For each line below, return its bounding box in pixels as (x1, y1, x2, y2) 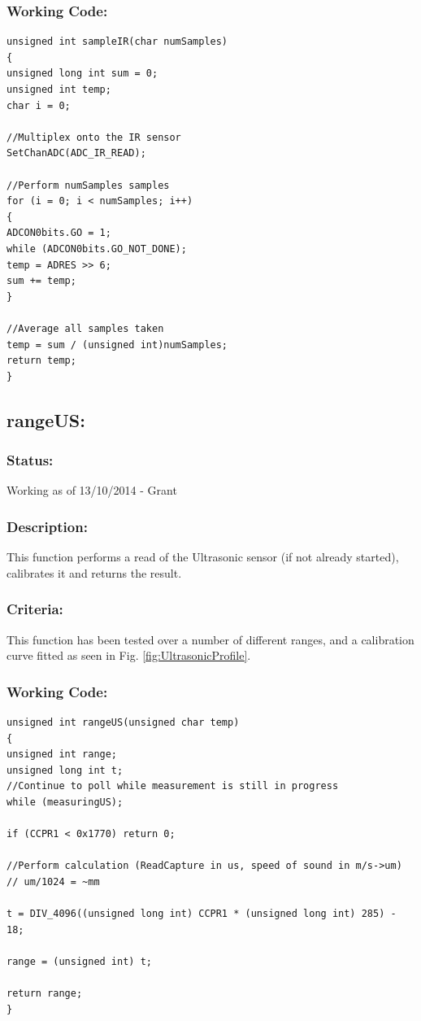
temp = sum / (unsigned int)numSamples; (7, 338, 228, 351)
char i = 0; (7, 99, 71, 111)
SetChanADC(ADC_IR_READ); (7, 147, 146, 159)
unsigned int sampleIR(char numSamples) (7, 36, 228, 48)
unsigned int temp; (7, 84, 111, 95)
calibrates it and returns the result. (7, 564, 182, 581)
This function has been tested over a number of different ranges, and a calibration (7, 630, 414, 648)
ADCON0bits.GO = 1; (7, 227, 111, 239)
